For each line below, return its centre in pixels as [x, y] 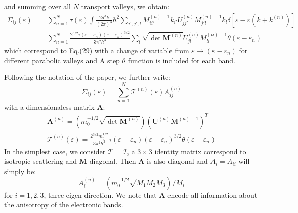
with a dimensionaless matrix [49, 106]
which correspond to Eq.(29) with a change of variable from [97, 50]
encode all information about [212, 195]
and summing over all [37, 6]
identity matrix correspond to [200, 151]
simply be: [20, 171]
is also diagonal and [177, 161]
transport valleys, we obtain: [125, 6]
